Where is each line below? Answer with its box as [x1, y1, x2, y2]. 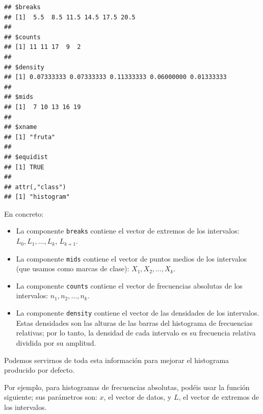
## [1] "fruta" [4, 133, 56, 141]
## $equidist [4, 153, 48, 161]
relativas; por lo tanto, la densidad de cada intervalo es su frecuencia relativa [16, 327, 256, 338]
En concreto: [4, 208, 44, 219]
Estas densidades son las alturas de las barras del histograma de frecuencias [16, 317, 253, 328]
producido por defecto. [4, 365, 75, 375]
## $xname [4, 123, 37, 131]
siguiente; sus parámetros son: [4, 392, 97, 402]
